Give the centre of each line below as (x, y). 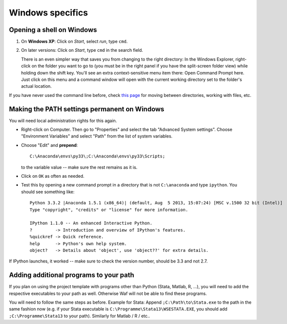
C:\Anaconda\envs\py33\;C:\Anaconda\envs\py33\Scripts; (97, 156)
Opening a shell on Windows (53, 30)
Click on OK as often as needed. (53, 176)
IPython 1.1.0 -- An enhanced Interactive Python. (91, 223)
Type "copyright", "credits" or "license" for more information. (109, 210)
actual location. (36, 86)
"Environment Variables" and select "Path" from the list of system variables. (97, 136)
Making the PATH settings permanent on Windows (87, 109)
